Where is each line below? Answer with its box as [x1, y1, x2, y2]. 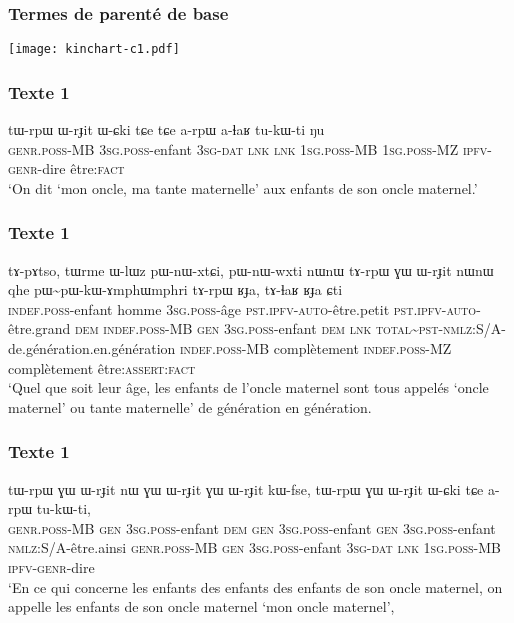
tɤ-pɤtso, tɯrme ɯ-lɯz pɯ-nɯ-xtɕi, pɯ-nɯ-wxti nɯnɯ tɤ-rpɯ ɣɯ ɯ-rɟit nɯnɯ [8, 259, 494, 280]
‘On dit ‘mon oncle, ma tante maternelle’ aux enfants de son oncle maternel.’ [8, 177, 478, 198]
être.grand [8, 318, 71, 339]
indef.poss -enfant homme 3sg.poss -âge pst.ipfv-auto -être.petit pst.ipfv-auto [8, 298, 477, 319]
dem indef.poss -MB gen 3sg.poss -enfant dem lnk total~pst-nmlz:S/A [74, 318, 502, 339]
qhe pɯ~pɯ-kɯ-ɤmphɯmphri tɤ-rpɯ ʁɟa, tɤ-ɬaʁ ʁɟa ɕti [8, 279, 343, 300]
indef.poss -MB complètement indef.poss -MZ [180, 338, 452, 359]
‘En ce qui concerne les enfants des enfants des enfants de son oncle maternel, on [8, 576, 503, 597]
